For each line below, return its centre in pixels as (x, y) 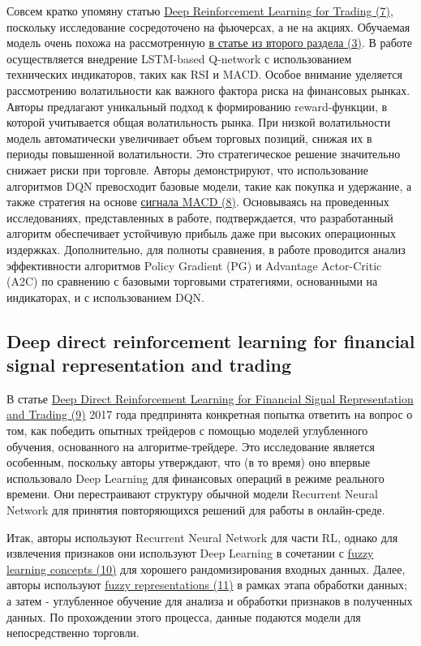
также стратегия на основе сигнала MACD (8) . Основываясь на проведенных (198, 202)
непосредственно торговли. (73, 633)
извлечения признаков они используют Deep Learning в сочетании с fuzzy (190, 553)
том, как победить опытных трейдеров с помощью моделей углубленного (187, 431)
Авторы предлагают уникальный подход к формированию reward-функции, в (197, 106)
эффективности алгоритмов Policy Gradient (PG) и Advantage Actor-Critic (194, 265)
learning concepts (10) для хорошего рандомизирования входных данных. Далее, (206, 568)
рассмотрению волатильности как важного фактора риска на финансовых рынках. (208, 90)
